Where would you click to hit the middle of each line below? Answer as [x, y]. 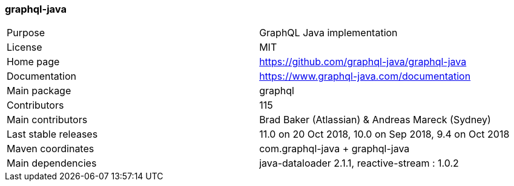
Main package [39, 91]
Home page [33, 62]
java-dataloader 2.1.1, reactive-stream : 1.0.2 [359, 163]
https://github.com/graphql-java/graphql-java [363, 62]
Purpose [26, 33]
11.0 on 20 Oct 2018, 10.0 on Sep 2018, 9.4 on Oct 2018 [384, 134]
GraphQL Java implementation [328, 33]
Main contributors [47, 120]
